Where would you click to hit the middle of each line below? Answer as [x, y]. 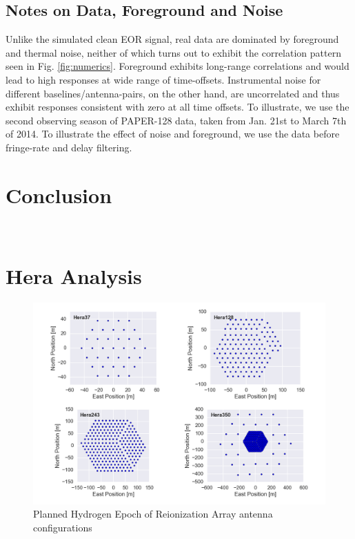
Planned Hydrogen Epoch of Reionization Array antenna [153, 514]
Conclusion [59, 195]
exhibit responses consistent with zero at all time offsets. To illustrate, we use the [177, 107]
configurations [63, 527]
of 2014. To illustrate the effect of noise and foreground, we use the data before [173, 134]
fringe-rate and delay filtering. [69, 147]
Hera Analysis [74, 276]
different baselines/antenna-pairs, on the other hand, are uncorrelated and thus [173, 93]
